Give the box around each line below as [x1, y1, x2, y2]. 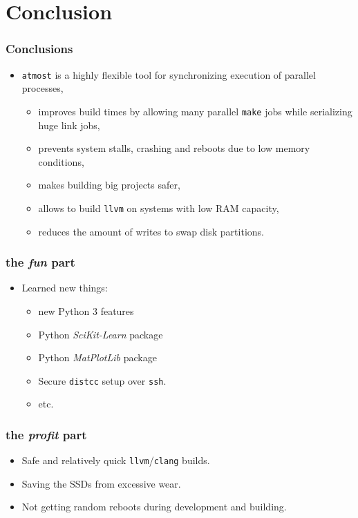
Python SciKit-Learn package [38, 327, 163, 341]
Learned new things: [21, 280, 108, 295]
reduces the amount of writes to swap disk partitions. [38, 224, 264, 238]
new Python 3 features [38, 303, 134, 318]
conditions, [38, 154, 84, 169]
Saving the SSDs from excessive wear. [21, 476, 181, 490]
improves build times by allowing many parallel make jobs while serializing [38, 104, 352, 118]
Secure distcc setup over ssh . [38, 373, 167, 387]
